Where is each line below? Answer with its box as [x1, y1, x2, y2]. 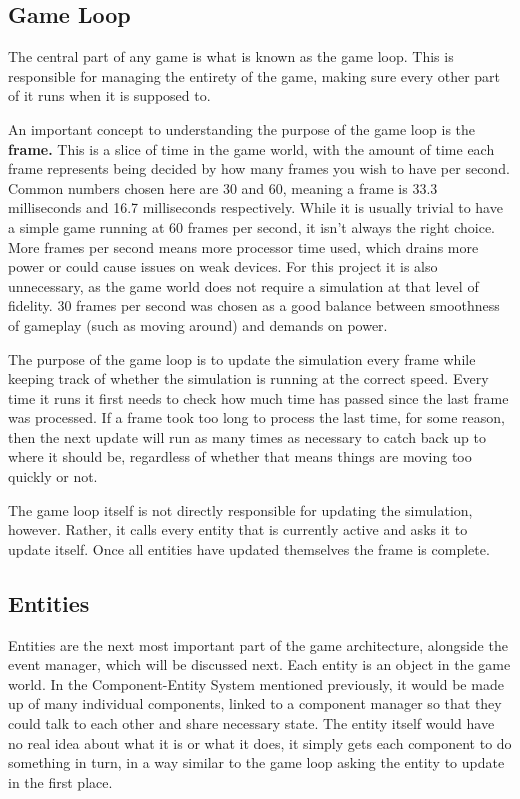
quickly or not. [8, 466, 98, 487]
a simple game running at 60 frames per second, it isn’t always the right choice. [8, 216, 496, 237]
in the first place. [8, 771, 113, 792]
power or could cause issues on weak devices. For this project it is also [8, 256, 438, 277]
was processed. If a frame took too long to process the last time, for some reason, [8, 407, 505, 428]
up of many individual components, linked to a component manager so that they [8, 693, 502, 714]
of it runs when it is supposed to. [8, 85, 211, 106]
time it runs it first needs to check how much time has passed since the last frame [8, 387, 509, 408]
